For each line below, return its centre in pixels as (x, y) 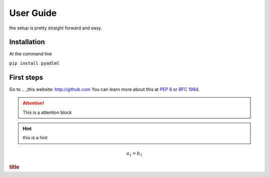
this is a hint (35, 138)
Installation (27, 42)
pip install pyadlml (34, 63)
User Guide (33, 13)
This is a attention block (47, 112)
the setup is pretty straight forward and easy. (56, 28)
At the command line (30, 54)
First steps (26, 77)
